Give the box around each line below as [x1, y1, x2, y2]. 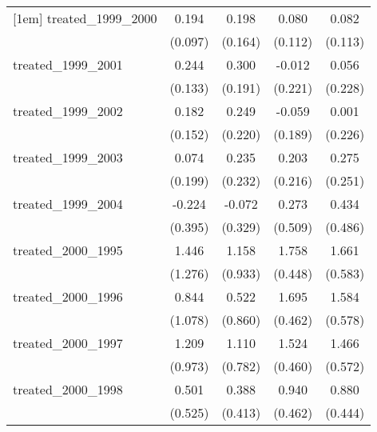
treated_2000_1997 [13, 334, 123, 352]
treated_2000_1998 [13, 380, 123, 398]
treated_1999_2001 [13, 55, 123, 74]
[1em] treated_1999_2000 [13, 9, 157, 27]
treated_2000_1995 [13, 241, 123, 259]
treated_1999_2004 [13, 194, 123, 213]
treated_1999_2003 [13, 148, 123, 166]
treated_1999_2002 [13, 102, 123, 120]
